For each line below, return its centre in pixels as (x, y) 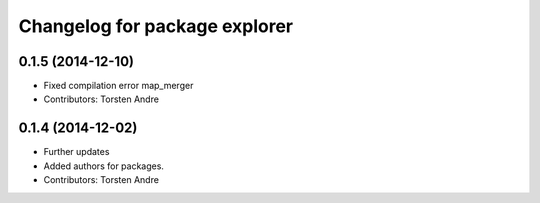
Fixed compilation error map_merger (118, 86)
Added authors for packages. (104, 166)
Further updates (76, 152)
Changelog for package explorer (156, 26)
